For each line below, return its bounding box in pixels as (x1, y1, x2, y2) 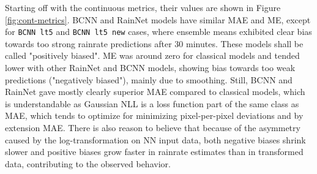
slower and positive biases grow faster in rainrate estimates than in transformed (5, 145, 304, 158)
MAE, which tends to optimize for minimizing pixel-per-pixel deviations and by (5, 109, 304, 122)
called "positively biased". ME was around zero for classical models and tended (5, 49, 300, 62)
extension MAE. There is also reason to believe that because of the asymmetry (5, 121, 300, 134)
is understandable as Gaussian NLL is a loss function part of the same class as (5, 97, 299, 110)
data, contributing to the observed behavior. (5, 157, 171, 170)
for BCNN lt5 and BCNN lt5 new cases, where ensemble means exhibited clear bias (5, 25, 312, 38)
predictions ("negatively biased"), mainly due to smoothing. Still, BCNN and (5, 73, 293, 86)
